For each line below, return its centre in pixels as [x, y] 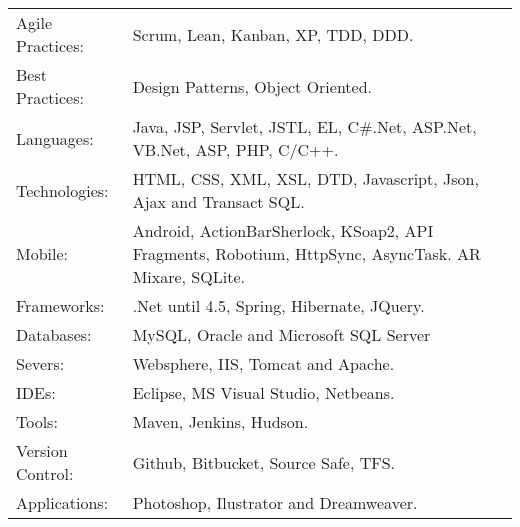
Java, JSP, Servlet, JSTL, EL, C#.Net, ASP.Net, [304, 126]
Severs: [40, 363]
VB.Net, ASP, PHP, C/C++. [235, 149]
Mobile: [42, 253]
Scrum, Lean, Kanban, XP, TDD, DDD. [273, 34]
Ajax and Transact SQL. [218, 201]
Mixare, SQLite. [188, 276]
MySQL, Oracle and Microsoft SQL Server [281, 334]
